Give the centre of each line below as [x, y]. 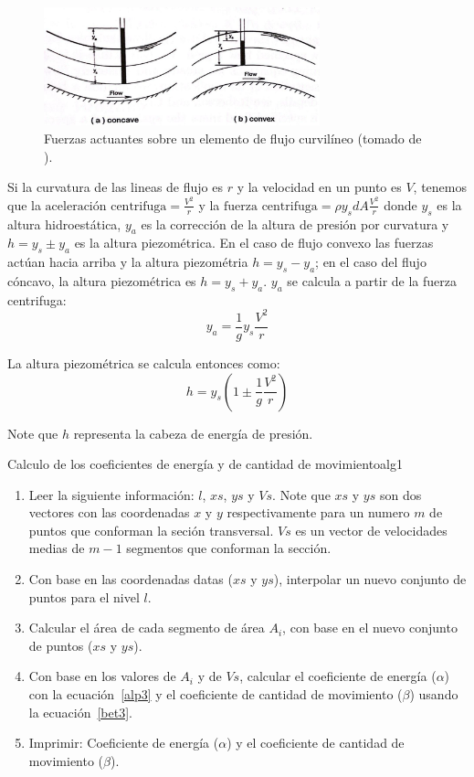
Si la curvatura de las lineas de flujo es [115, 187]
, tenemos [440, 187]
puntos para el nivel [84, 596]
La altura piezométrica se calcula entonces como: [144, 362]
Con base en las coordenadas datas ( [131, 579]
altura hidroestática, [64, 224]
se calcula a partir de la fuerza [372, 280]
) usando [434, 694]
